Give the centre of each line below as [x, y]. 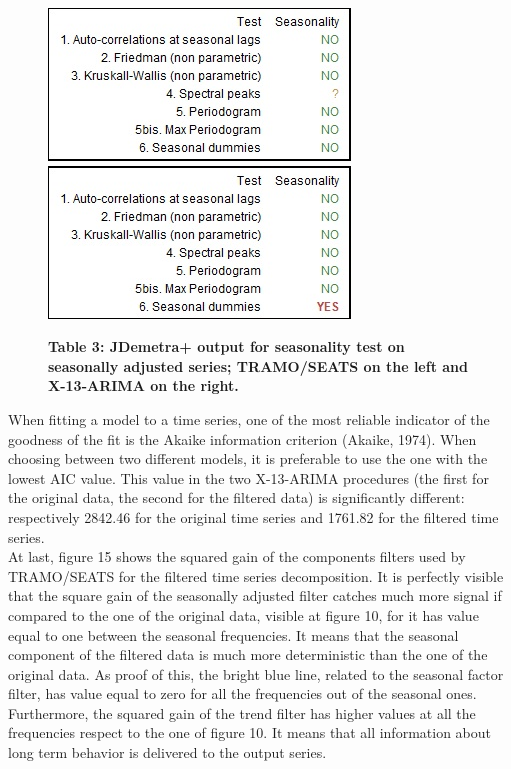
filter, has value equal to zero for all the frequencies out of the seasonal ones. [242, 693]
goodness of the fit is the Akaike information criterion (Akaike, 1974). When [242, 438]
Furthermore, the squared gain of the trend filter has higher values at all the [242, 712]
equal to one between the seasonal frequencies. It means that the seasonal [233, 634]
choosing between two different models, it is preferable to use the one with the [248, 458]
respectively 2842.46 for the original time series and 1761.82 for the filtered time [253, 516]
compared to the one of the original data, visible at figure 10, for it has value [243, 614]
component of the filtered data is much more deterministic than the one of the [248, 654]
